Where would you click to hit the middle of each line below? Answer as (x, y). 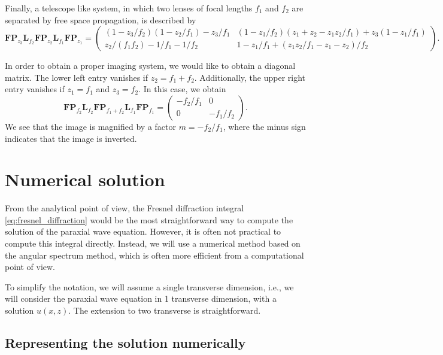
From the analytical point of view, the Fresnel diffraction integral (125, 208)
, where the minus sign (264, 126)
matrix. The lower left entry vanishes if (77, 77)
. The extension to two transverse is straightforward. (165, 310)
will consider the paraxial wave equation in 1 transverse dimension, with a (141, 298)
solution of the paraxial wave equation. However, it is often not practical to (143, 231)
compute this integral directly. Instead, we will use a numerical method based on (153, 243)
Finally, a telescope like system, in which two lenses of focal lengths (129, 8)
